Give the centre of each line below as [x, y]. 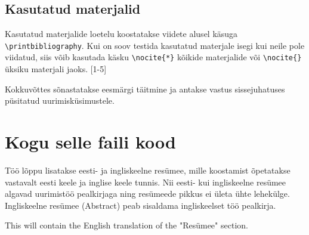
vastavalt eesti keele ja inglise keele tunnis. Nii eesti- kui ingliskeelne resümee [146, 182]
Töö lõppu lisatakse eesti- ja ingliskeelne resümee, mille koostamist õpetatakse [148, 170]
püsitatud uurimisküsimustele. [60, 101]
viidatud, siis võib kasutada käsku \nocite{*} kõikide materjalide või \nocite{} [153, 57]
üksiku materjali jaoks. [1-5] [56, 69]
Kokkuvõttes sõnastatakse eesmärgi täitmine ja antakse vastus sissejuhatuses [145, 89]
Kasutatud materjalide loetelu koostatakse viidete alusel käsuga [121, 34]
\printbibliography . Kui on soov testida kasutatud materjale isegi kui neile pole [155, 45]
